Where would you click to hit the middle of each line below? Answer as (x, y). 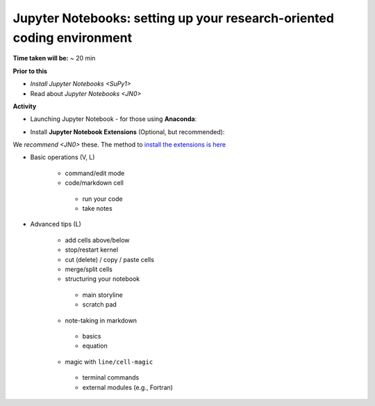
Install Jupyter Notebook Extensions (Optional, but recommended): (127, 131)
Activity (25, 106)
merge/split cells (89, 269)
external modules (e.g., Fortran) (128, 387)
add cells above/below (97, 240)
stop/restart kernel (91, 250)
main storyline (102, 295)
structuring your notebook (102, 279)
